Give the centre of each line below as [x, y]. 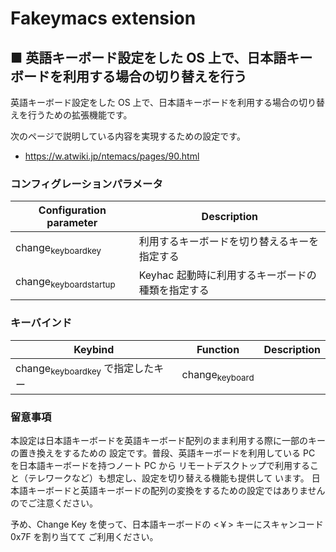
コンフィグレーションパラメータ [86, 184]
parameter [72, 223]
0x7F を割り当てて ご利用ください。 [84, 537]
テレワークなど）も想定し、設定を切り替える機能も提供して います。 [168, 478]
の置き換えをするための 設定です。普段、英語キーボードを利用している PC [163, 453]
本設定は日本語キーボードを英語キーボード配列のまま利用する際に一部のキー [168, 441]
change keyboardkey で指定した [85, 369]
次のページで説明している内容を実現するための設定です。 [128, 136]
